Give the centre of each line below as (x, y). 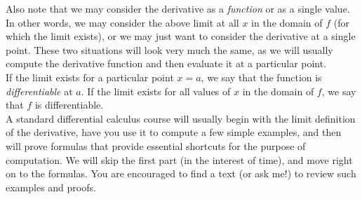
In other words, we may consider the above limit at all (122, 22)
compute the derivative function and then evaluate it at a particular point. (166, 63)
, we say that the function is (261, 77)
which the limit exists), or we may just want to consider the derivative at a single (181, 36)
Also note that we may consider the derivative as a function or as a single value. (178, 8)
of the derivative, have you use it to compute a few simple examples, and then (174, 132)
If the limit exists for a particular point (90, 77)
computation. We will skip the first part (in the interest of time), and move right (179, 159)
